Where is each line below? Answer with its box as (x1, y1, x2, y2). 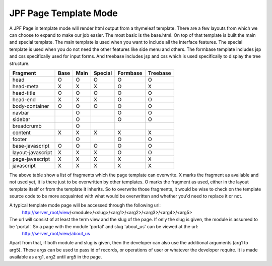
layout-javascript (12, 149, 52, 156)
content (12, 129, 31, 136)
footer (12, 136, 27, 143)
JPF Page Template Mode (9, 8, 118, 19)
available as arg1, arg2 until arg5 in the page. (9, 254, 102, 260)
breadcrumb (12, 122, 42, 129)
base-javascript (12, 142, 50, 149)
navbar (12, 109, 29, 116)
